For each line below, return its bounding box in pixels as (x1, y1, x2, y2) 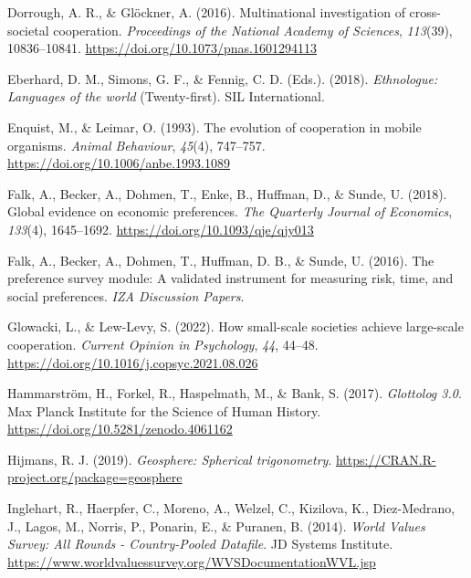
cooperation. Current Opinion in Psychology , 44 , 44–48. (7, 334, 319, 353)
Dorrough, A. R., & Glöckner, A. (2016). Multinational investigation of (7, 3, 405, 21)
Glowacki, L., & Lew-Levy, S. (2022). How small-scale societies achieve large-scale (7, 317, 464, 336)
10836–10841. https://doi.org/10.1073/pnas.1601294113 (7, 38, 317, 58)
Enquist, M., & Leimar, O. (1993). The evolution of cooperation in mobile (7, 117, 422, 136)
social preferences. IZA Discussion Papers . (7, 286, 245, 305)
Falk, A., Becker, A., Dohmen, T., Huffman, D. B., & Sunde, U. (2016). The (7, 250, 434, 269)
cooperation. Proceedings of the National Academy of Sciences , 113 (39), (53, 20, 453, 39)
